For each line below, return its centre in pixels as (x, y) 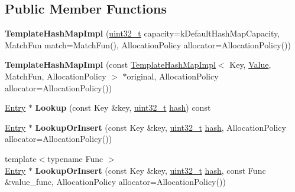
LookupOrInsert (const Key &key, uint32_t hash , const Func (150, 170)
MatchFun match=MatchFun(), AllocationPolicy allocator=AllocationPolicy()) (148, 44)
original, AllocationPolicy (173, 76)
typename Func (75, 158)
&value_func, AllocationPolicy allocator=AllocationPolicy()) (115, 182)
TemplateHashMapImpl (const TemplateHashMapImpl (110, 64)
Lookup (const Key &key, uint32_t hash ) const (123, 107)
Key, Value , (250, 64)
